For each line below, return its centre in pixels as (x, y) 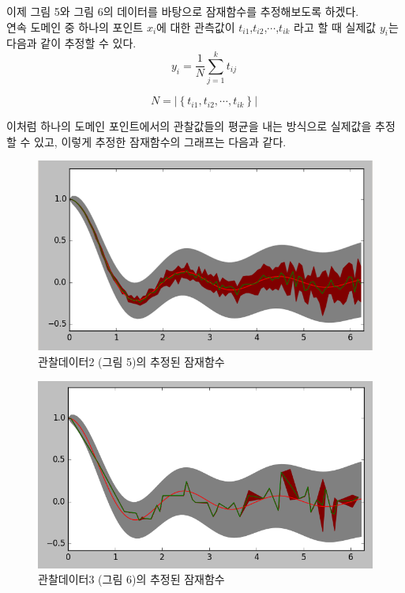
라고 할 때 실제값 (335, 26)
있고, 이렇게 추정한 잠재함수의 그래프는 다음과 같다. (160, 141)
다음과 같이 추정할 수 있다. (71, 43)
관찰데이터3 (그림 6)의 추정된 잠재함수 (131, 579)
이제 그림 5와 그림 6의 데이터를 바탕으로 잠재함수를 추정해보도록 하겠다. (183, 11)
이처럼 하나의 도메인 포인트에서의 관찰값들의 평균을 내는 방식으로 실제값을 (189, 126)
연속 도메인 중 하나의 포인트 (75, 26)
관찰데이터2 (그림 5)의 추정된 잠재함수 (131, 362)
